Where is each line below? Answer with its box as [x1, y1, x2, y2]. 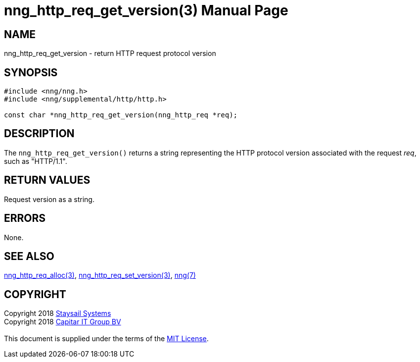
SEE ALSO [4, 250, 54, 262]
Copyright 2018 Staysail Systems [4, 309, 111, 318]
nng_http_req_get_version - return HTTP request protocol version [4, 49, 216, 58]
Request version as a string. [4, 195, 94, 204]
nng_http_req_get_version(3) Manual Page [4, 2, 288, 19]
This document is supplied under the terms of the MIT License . [4, 334, 209, 343]
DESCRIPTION [4, 127, 75, 140]
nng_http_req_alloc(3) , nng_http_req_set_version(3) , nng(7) [4, 271, 196, 280]
